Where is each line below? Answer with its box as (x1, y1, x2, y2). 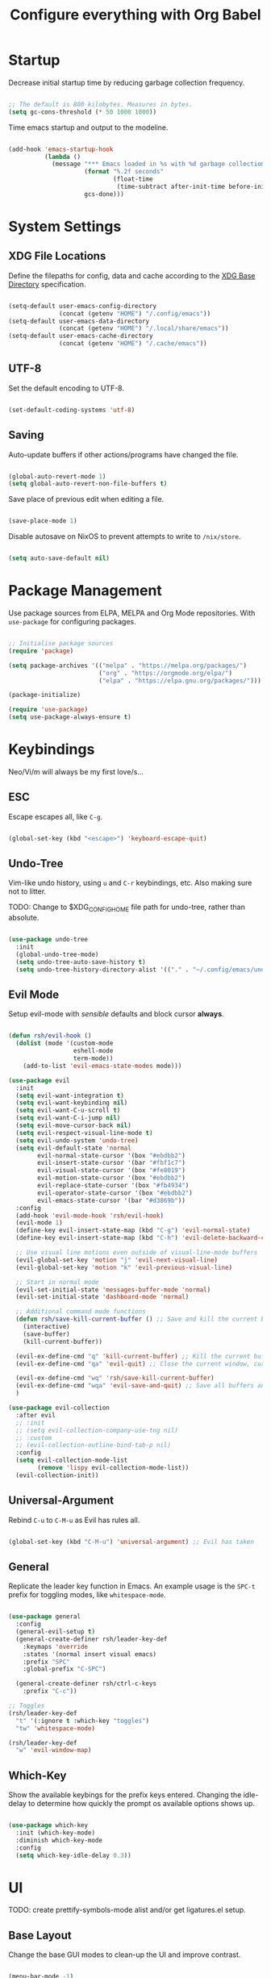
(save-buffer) (23, 1329, 70, 1338)
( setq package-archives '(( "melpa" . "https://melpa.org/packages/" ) (8, 661, 248, 670)
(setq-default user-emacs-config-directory (8, 302, 157, 310)
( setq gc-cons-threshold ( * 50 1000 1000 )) (8, 107, 157, 116)
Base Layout (8, 1928, 72, 1942)
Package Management (8, 582, 163, 600)
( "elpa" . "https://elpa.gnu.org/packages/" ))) (98, 676, 262, 685)
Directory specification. (8, 279, 86, 289)
